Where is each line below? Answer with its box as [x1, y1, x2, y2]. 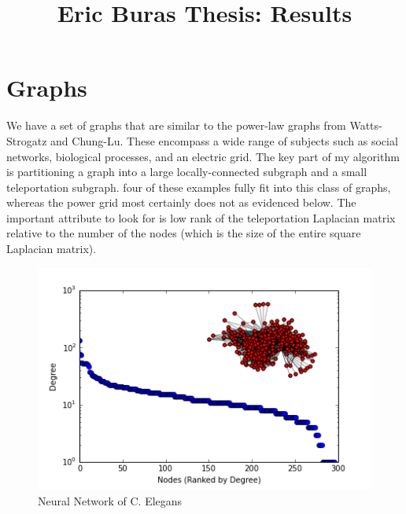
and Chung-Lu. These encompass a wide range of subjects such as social [50, 132, 398, 149]
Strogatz [6, 132, 47, 149]
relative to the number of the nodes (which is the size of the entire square [6, 225, 361, 241]
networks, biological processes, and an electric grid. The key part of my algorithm [6, 148, 400, 164]
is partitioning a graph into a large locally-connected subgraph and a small [6, 163, 367, 180]
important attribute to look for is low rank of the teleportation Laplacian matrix [6, 209, 396, 226]
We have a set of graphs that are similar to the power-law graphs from [6, 117, 346, 134]
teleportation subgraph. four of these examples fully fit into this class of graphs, [6, 178, 391, 195]
